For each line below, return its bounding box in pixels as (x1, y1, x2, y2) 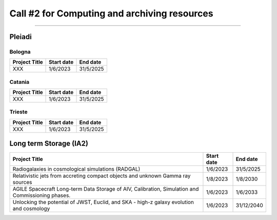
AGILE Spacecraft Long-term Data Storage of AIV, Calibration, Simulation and (12, 186, 199, 193)
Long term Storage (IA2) (9, 139, 88, 148)
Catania (9, 78, 30, 85)
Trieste (9, 108, 28, 116)
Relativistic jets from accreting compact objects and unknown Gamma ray (12, 172, 191, 179)
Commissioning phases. (12, 192, 71, 199)
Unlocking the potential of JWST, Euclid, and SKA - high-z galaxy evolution (12, 198, 194, 206)
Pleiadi (9, 32, 32, 41)
